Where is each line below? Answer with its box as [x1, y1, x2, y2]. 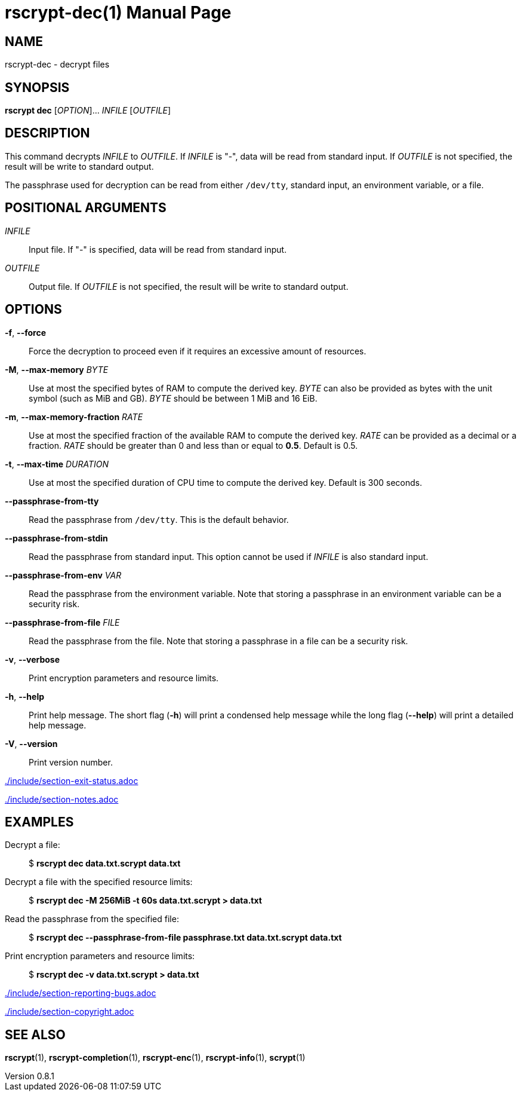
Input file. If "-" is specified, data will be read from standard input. [29, 244, 287, 255]
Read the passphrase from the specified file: [5, 914, 179, 924]
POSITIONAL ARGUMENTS [5, 200, 167, 216]
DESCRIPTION [5, 125, 90, 141]
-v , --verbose [5, 654, 60, 665]
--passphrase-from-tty [5, 495, 99, 506]
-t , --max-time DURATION [5, 458, 109, 469]
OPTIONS [5, 302, 62, 317]
